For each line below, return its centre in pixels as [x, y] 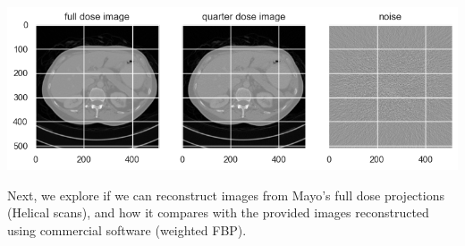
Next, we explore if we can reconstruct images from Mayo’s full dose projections [226, 195]
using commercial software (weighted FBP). [127, 230]
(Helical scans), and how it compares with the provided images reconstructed [218, 212]
